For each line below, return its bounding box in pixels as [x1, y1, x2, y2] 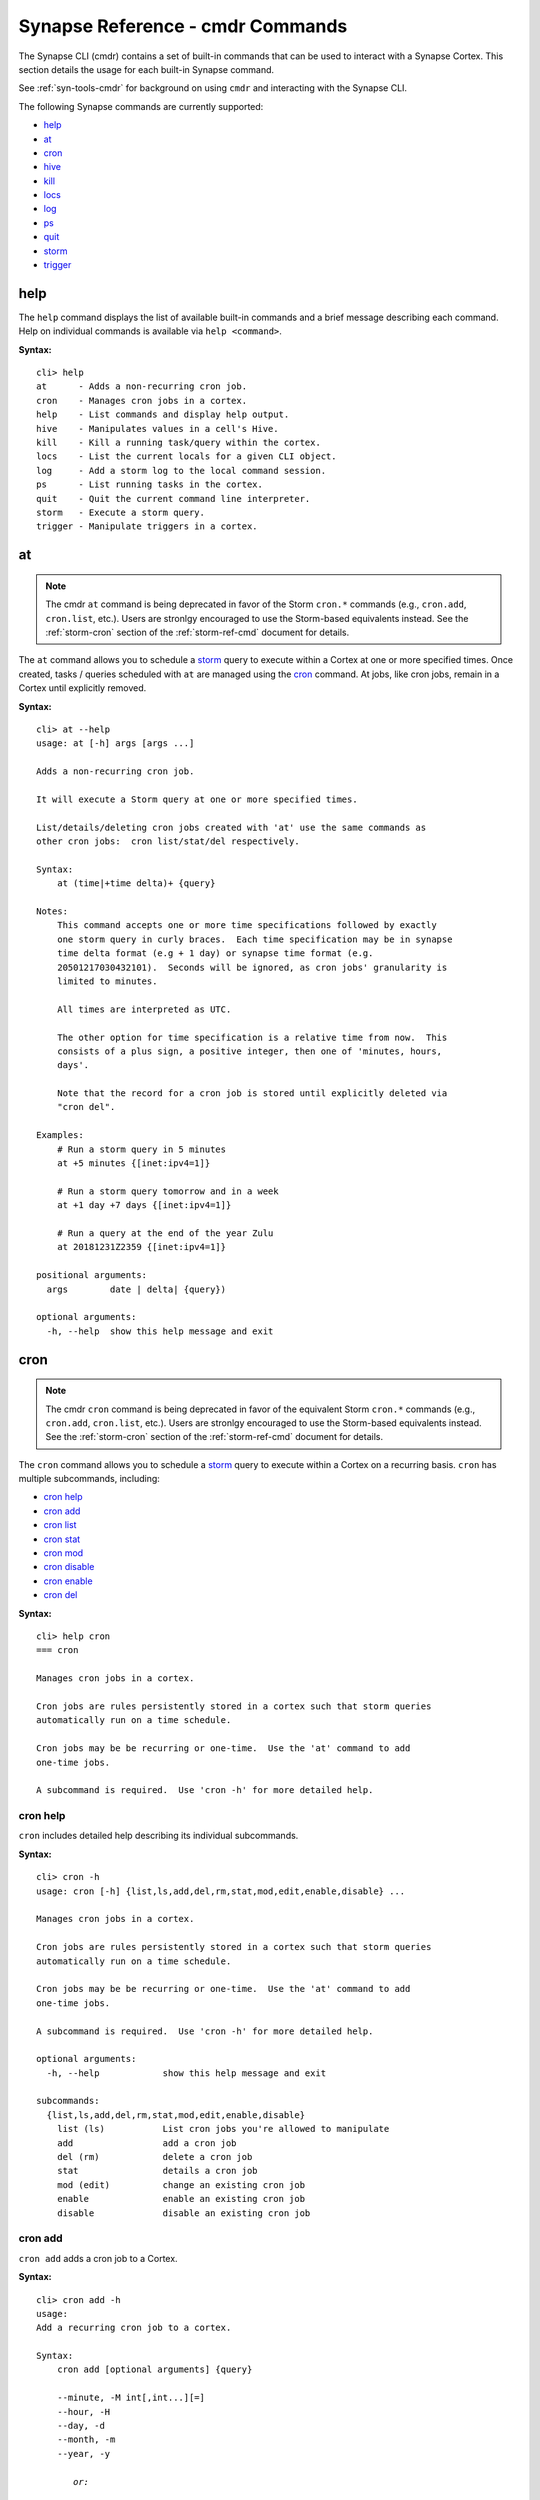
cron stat [43, 1533, 81, 1545]
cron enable [43, 1575, 94, 1587]
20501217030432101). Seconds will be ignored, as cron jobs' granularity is [56, 961, 448, 973]
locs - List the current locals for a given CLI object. [36, 451, 337, 462]
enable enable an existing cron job [56, 2193, 305, 2205]
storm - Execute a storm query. [36, 507, 205, 518]
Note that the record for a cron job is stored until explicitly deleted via [56, 1088, 448, 1099]
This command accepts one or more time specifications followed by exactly [56, 920, 437, 931]
